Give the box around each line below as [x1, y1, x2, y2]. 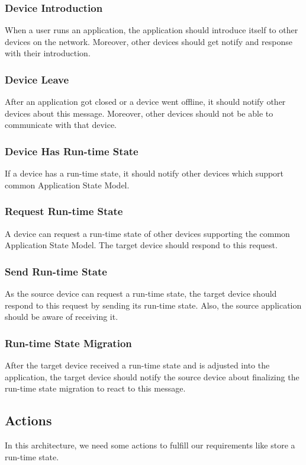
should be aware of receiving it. [5, 310, 118, 323]
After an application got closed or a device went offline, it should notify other [5, 95, 286, 108]
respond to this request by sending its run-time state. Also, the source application [5, 299, 302, 311]
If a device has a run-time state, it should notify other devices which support [5, 167, 284, 179]
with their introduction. [5, 47, 91, 59]
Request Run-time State [5, 204, 123, 219]
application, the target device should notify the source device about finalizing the [5, 370, 299, 383]
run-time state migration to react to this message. [5, 382, 186, 395]
